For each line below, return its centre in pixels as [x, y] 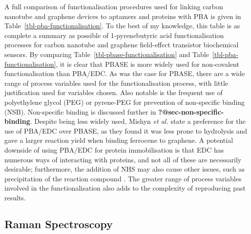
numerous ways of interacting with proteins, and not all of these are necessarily [123, 159]
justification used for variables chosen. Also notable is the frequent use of [114, 92]
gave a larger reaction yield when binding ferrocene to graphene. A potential [119, 140]
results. [15, 197]
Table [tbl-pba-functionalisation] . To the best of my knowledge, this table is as [122, 26]
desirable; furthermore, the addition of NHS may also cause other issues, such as [125, 169]
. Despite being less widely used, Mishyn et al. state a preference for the [138, 121]
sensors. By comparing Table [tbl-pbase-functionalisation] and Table [107, 54]
